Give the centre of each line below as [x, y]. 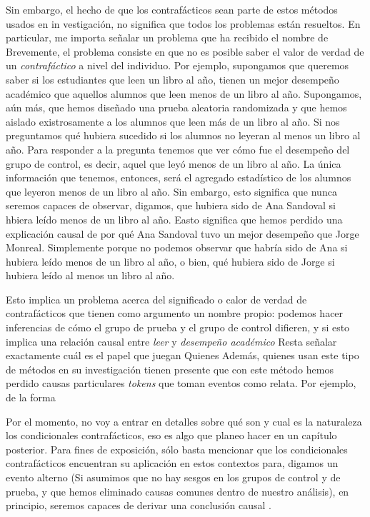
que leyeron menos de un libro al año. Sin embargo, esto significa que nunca [171, 191]
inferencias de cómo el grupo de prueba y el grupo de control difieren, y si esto [178, 327]
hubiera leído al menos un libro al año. [90, 275]
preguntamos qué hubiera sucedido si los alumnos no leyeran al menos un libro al [183, 135]
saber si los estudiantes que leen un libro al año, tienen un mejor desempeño [172, 79]
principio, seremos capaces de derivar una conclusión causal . [139, 505]
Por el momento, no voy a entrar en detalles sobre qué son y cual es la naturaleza [184, 421]
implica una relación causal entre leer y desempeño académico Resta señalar [171, 341]
